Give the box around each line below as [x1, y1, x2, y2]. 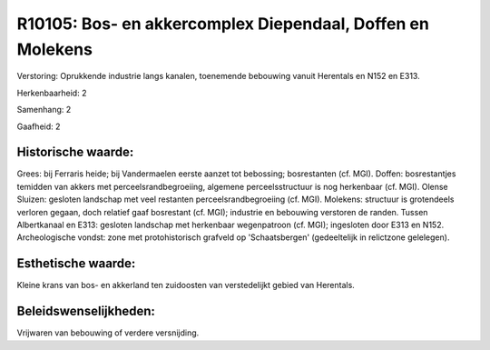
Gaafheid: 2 [16, 121, 61, 132]
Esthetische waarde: [16, 255, 136, 272]
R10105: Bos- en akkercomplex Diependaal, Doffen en [16, 14, 430, 34]
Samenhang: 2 [16, 105, 72, 115]
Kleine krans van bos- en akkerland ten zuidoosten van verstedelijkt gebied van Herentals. [16, 280, 356, 291]
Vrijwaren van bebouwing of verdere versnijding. [16, 327, 200, 338]
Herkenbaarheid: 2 [16, 87, 87, 98]
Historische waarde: [16, 145, 134, 160]
